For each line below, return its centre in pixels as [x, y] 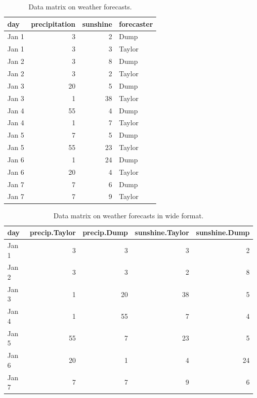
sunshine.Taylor [162, 232]
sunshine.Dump [223, 232]
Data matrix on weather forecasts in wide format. [128, 215]
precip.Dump [105, 232]
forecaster [136, 24]
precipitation [53, 24]
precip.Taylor [53, 232]
